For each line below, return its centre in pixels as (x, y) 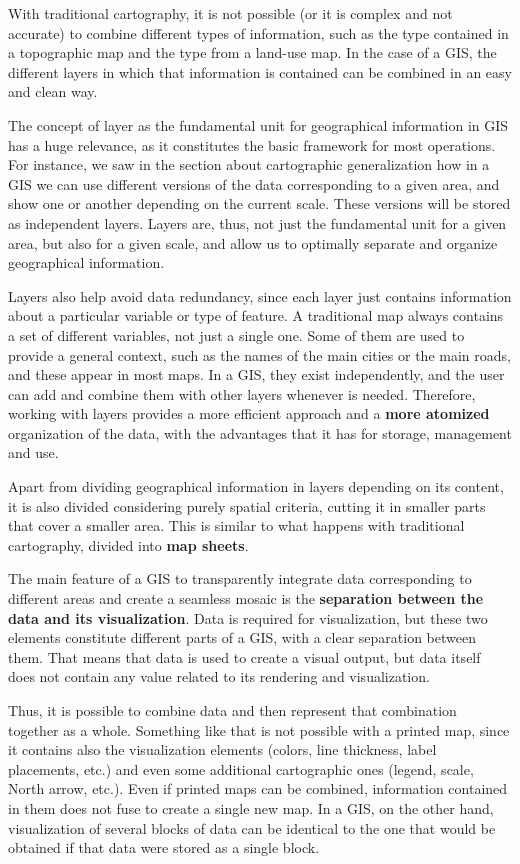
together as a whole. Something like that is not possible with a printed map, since (259, 729)
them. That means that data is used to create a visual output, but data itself (244, 656)
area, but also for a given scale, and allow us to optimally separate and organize (253, 242)
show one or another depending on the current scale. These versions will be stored (259, 203)
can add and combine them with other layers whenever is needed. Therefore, (242, 393)
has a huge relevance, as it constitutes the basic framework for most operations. (252, 144)
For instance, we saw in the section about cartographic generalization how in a (249, 164)
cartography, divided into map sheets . (128, 544)
